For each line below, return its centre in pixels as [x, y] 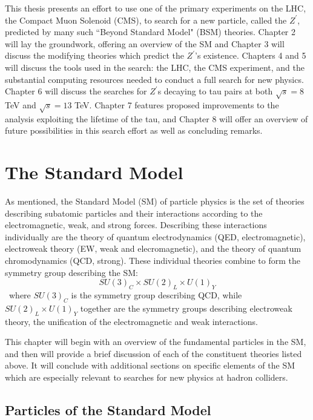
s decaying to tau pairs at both [215, 91]
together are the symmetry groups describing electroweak [186, 308]
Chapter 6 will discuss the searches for [76, 91]
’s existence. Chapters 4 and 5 [251, 55]
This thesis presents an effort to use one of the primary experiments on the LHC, [156, 8]
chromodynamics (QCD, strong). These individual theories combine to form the [153, 260]
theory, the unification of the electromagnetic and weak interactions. [131, 321]
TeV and [21, 104]
